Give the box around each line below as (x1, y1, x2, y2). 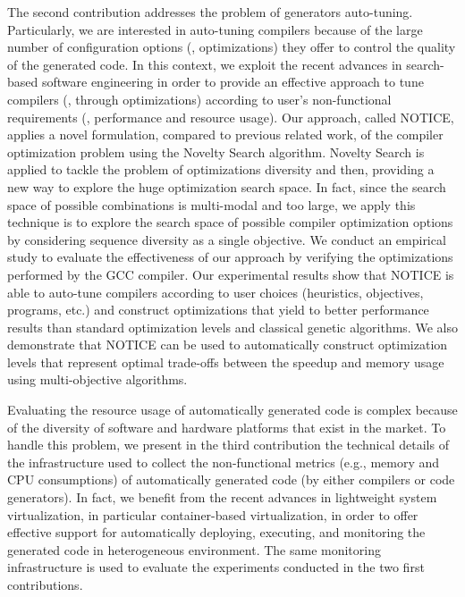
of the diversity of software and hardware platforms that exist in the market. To (7, 417, 446, 436)
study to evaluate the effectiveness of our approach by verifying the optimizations (7, 248, 453, 266)
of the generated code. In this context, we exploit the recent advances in (7, 55, 402, 73)
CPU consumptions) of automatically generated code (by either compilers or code (7, 470, 455, 489)
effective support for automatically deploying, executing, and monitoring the (7, 523, 426, 542)
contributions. (7, 576, 83, 593)
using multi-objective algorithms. (7, 370, 188, 389)
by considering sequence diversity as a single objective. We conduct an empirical (7, 230, 446, 248)
